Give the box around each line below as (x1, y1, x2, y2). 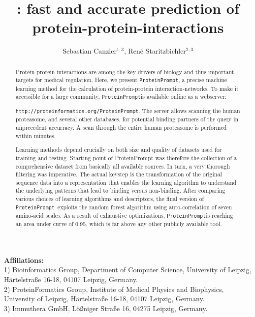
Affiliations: (4, 255, 44, 265)
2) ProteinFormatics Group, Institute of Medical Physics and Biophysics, (4, 284, 224, 294)
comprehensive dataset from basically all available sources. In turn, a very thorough (15, 162, 230, 170)
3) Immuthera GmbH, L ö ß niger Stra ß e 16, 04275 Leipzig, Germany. (4, 303, 208, 313)
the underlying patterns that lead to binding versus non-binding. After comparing (15, 186, 225, 195)
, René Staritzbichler (124, 46, 186, 56)
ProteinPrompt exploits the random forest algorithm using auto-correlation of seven (15, 202, 232, 211)
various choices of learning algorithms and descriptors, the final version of (15, 195, 204, 203)
